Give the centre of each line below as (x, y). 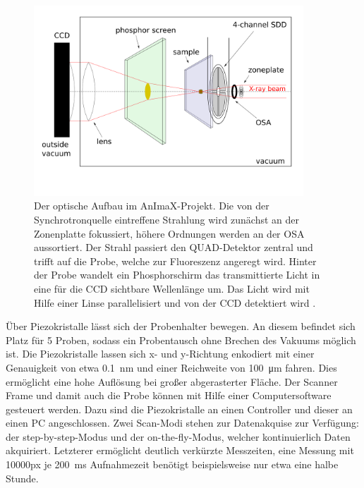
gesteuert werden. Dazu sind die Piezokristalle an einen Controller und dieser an (179, 409)
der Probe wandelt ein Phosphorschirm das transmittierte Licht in (177, 275)
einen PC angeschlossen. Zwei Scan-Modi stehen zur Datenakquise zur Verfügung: (183, 423)
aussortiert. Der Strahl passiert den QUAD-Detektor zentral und (174, 247)
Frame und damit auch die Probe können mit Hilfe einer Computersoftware (169, 395)
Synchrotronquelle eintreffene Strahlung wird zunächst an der (167, 219)
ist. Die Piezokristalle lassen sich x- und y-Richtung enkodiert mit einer (160, 354)
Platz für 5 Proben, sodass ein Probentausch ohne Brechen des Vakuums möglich (181, 340)
